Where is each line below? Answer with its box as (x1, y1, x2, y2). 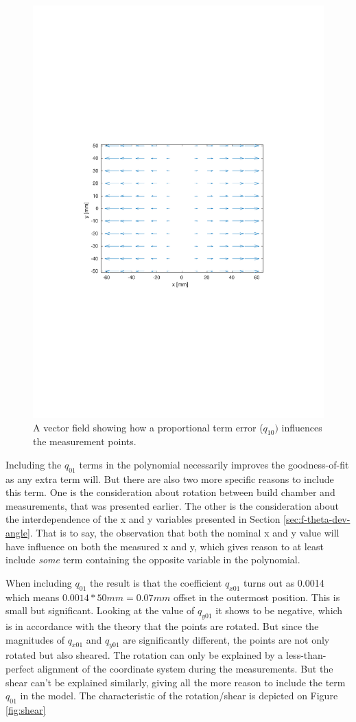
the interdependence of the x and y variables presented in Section (5, 512, 281, 526)
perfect (5, 662, 35, 676)
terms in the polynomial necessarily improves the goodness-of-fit (79, 457, 349, 471)
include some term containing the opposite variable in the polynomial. (5, 552, 300, 567)
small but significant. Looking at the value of (5, 603, 195, 618)
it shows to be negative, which (215, 603, 343, 618)
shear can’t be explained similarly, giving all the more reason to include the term (5, 675, 346, 689)
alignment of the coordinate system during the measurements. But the (37, 662, 333, 676)
